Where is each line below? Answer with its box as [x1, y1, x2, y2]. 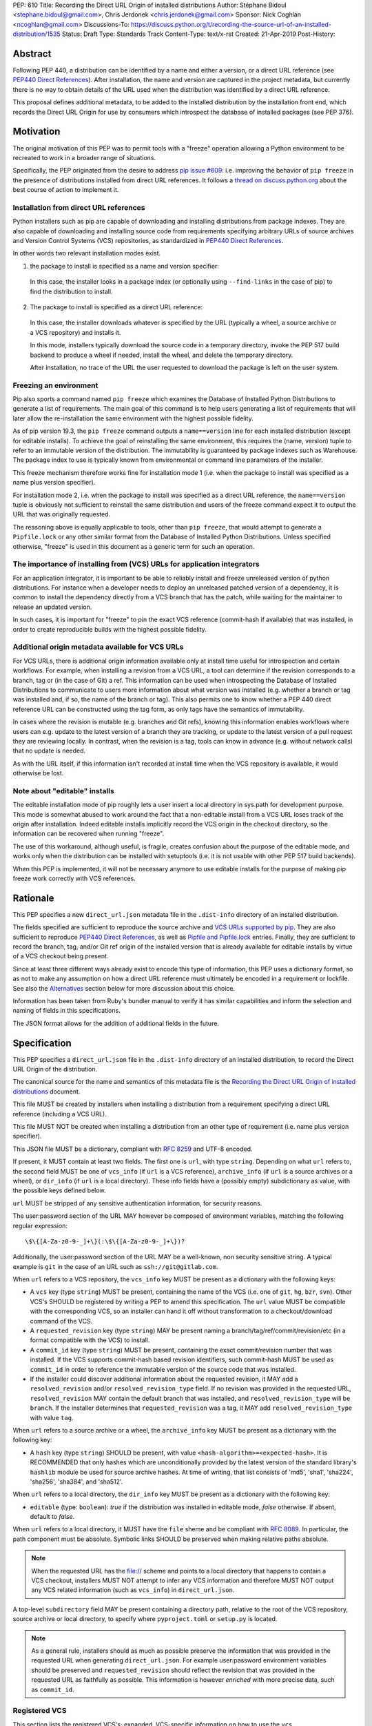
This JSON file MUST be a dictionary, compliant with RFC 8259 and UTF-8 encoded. [12, 1145, 253, 1153]
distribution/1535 [12, 30, 61, 38]
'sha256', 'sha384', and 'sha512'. [30, 1477, 123, 1486]
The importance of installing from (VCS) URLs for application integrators [12, 559, 260, 569]
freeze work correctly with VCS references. [12, 874, 136, 882]
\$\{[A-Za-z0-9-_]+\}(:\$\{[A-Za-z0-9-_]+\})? [25, 1237, 185, 1245]
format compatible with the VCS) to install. [30, 1336, 150, 1344]
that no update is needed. [12, 746, 86, 755]
